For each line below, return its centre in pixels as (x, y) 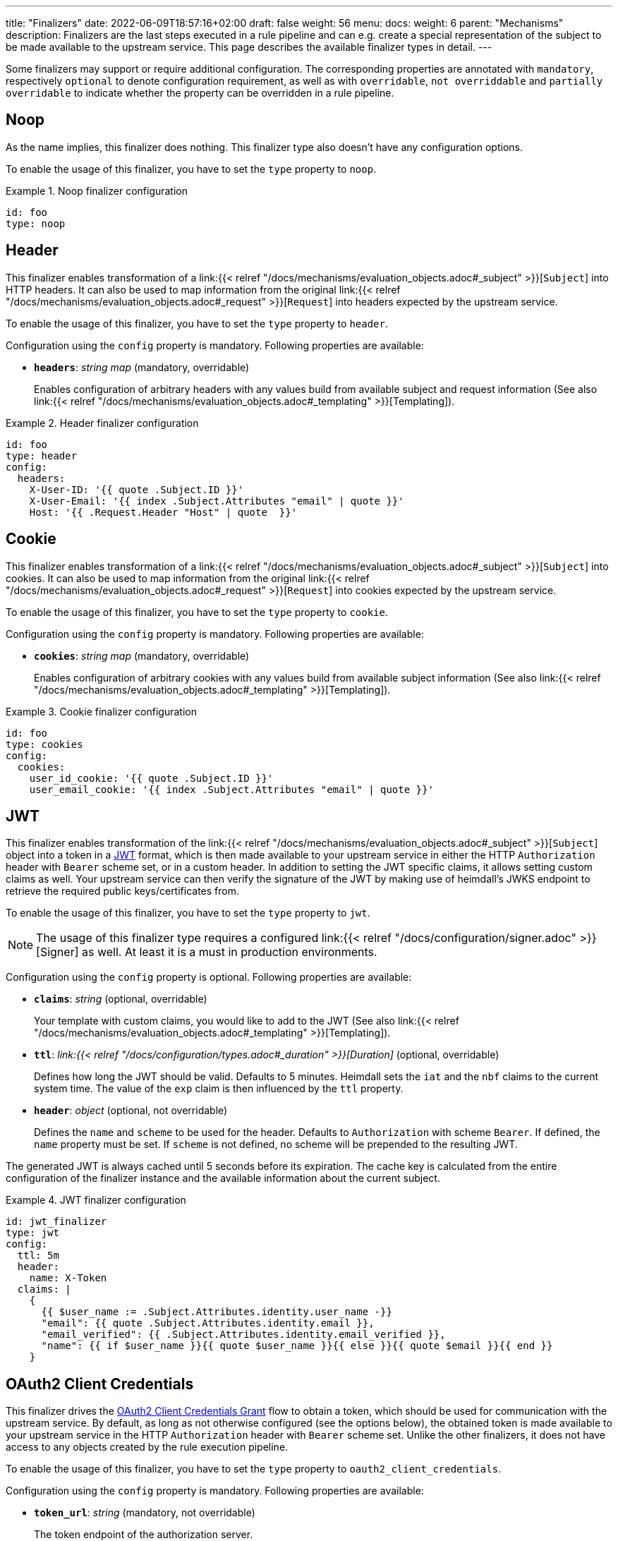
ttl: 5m (38, 1256)
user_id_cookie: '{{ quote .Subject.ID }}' (151, 778)
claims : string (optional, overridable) (121, 999)
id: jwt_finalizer (56, 1222)
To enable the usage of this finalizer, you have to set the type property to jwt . (188, 913)
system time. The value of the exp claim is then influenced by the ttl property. (219, 1089)
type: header (42, 455)
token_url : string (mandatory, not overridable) (145, 1513)
